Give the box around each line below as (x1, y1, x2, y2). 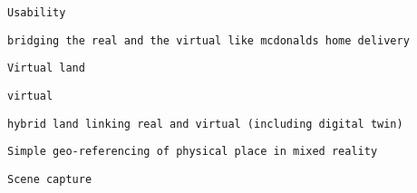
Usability (7, 6, 66, 19)
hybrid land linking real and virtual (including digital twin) (7, 117, 403, 130)
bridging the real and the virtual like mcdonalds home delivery (7, 34, 410, 47)
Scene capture (7, 172, 92, 186)
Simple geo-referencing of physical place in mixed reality (7, 145, 378, 159)
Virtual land (7, 62, 85, 75)
